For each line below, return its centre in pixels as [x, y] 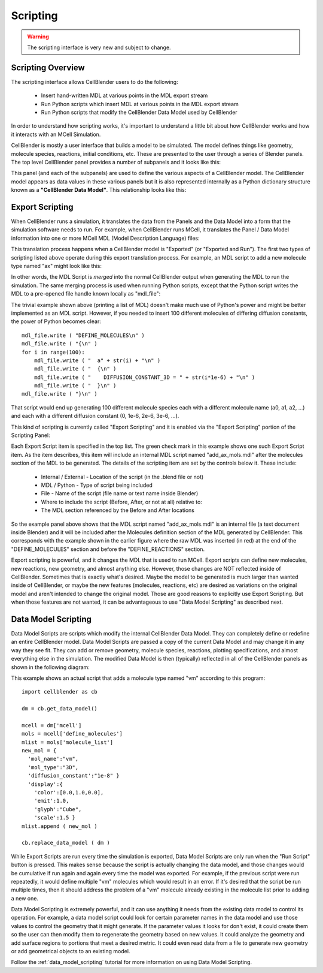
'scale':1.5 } [55, 818]
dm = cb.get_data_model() [60, 709]
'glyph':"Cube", [58, 809]
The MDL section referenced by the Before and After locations [118, 510]
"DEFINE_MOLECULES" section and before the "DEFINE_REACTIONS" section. [108, 549]
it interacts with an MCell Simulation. [56, 134]
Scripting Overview [48, 67]
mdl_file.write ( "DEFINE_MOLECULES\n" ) [83, 335]
